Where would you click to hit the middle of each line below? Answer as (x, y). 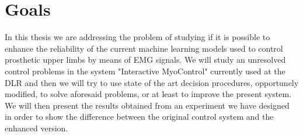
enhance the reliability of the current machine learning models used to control (144, 48)
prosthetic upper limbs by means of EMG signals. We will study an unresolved (145, 60)
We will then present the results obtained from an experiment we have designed (147, 105)
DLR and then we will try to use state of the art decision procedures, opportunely (152, 82)
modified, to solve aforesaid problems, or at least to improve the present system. (148, 94)
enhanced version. (36, 128)
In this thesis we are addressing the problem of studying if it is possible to (137, 37)
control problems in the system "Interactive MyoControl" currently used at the (145, 71)
